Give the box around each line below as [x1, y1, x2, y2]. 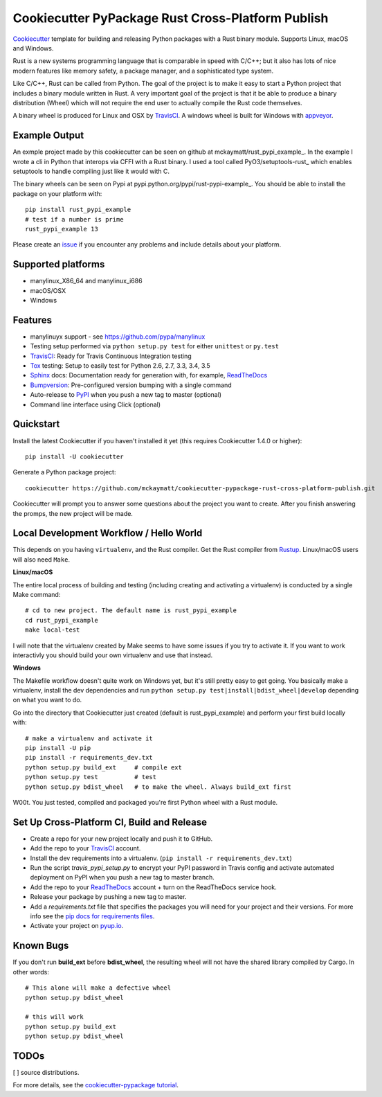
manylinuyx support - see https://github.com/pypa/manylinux [30, 332, 206, 341]
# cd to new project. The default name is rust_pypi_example [25, 607, 237, 614]
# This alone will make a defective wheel [25, 984, 172, 992]
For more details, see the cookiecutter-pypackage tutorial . [12, 1081, 179, 1089]
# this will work [25, 1013, 84, 1021]
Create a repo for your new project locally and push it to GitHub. [30, 835, 213, 843]
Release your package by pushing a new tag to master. [30, 893, 187, 901]
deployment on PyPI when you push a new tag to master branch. [30, 873, 215, 882]
